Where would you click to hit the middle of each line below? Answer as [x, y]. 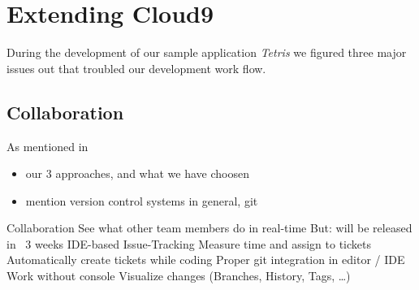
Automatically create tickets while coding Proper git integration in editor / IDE [206, 260]
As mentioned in [48, 146]
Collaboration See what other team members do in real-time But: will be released [209, 228]
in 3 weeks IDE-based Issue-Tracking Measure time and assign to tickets [189, 243]
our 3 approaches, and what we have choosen [137, 173]
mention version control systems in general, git [142, 200]
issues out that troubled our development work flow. [136, 68]
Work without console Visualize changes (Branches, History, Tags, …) [179, 276]
